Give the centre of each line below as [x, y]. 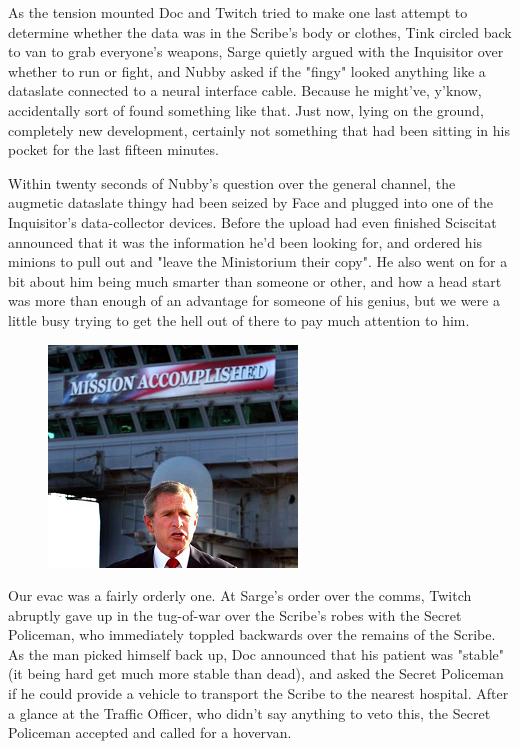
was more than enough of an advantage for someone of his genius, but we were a [254, 300]
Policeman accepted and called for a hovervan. [150, 732]
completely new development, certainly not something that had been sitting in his [259, 129]
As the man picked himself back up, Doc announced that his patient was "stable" [256, 653]
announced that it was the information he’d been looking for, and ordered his [245, 241]
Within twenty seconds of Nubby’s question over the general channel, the [232, 182]
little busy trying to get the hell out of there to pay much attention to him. [239, 319]
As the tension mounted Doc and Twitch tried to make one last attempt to [238, 12]
